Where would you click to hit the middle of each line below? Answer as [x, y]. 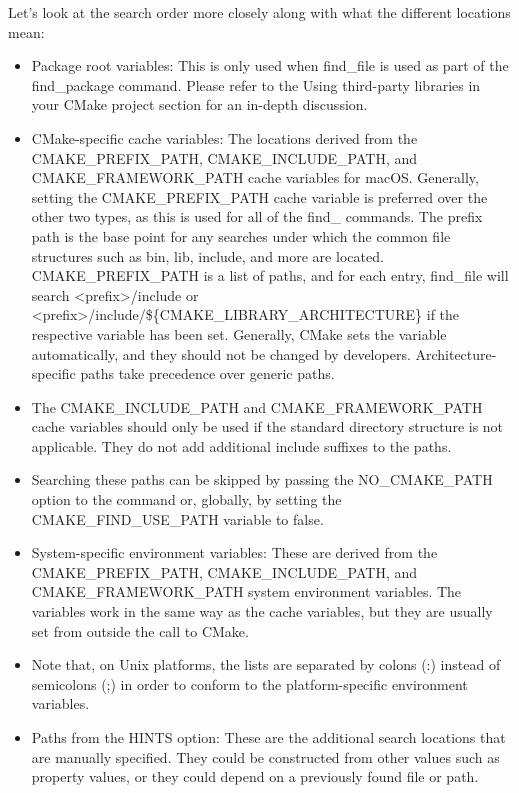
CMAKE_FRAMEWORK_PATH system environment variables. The [246, 591]
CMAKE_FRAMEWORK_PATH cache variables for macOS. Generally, [255, 177]
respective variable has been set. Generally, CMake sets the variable [239, 333]
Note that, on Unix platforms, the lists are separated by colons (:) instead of [266, 664]
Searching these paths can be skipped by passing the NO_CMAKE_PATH [262, 479]
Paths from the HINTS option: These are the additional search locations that [268, 737]
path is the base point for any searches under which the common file [241, 235]
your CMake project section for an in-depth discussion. [199, 104]
